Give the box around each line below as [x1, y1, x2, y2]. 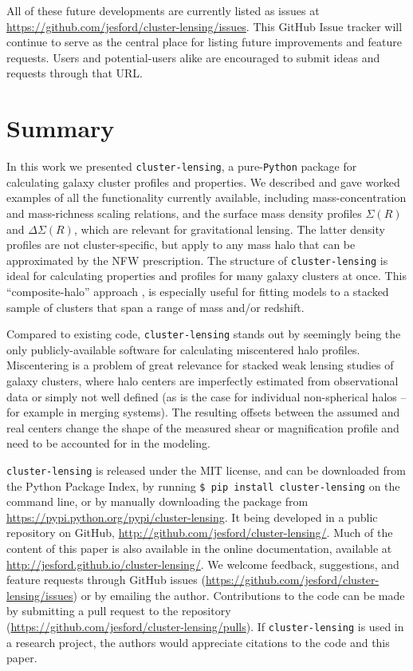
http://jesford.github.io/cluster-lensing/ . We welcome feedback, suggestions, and [6, 555, 399, 572]
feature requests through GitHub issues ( [6, 571, 206, 588]
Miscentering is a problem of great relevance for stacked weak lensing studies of [6, 357, 394, 373]
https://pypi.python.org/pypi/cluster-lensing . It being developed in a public [6, 508, 378, 525]
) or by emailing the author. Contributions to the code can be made [73, 586, 405, 603]
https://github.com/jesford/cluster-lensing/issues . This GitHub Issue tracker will [6, 18, 403, 34]
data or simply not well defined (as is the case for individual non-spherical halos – [6, 388, 407, 405]
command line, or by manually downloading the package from [6, 493, 309, 510]
